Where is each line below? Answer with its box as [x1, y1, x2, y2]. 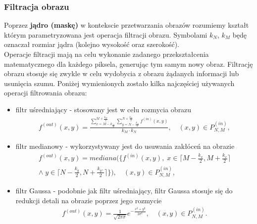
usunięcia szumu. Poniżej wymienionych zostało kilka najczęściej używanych [4, 78, 235, 88]
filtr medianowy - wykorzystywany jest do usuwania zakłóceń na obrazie [15, 141, 235, 151]
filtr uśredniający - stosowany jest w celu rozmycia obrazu [15, 104, 192, 114]
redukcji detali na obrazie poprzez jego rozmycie [15, 195, 162, 205]
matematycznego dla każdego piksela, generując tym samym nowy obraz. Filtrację [4, 58, 253, 69]
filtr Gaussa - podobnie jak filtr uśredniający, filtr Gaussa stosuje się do [15, 185, 233, 196]
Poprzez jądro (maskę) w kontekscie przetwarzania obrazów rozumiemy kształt [4, 20, 249, 30]
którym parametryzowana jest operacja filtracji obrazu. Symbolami [4, 29, 207, 40]
